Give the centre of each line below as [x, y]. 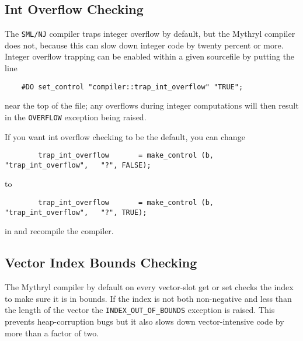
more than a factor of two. [52, 333]
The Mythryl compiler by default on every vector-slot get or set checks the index [149, 287]
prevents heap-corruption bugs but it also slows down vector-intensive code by [144, 321]
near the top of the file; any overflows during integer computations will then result [152, 105]
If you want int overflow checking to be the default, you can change [125, 136]
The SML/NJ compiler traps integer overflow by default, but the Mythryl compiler [150, 34]
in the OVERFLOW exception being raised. [76, 116]
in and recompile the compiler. [59, 231]
